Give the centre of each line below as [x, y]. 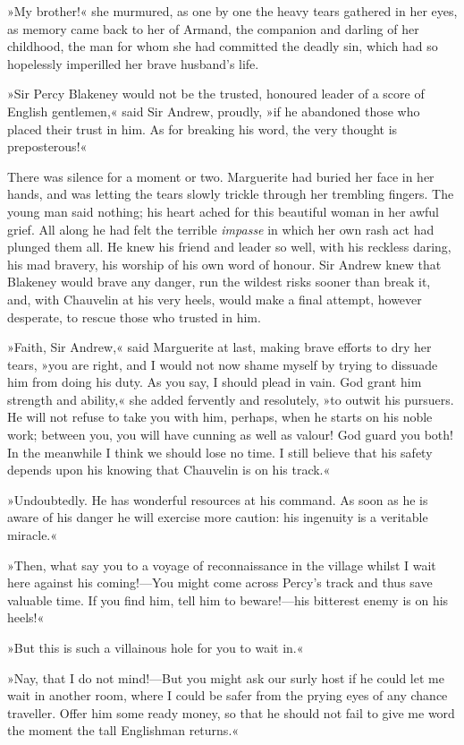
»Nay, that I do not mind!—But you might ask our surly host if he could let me [226, 677]
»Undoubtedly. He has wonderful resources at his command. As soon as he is [218, 499]
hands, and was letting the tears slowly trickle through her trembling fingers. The [231, 194]
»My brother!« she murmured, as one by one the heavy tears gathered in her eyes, [232, 11]
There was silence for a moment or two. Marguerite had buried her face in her [221, 176]
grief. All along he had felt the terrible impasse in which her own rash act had [221, 229]
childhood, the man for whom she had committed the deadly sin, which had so [223, 46]
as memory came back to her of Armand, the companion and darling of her [213, 28]
